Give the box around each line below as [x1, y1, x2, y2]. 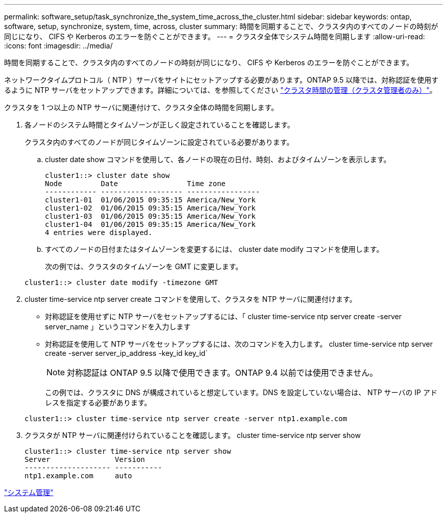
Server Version [24, 455, 145, 463]
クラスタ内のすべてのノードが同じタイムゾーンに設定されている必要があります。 [24, 138, 294, 146]
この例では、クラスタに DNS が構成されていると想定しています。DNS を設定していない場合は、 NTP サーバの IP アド [45, 388, 437, 397]
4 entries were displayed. [45, 228, 153, 237]
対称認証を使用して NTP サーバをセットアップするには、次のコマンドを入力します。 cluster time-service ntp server [45, 340, 433, 348]
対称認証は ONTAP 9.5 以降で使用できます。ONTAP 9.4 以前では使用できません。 [67, 368, 378, 378]
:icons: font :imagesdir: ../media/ [4, 41, 113, 50]
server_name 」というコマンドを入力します [45, 322, 191, 331]
